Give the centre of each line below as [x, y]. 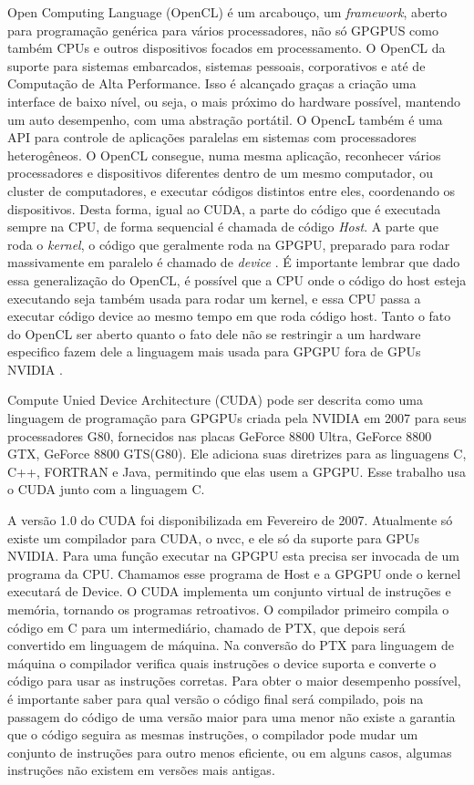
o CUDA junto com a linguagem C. [106, 489]
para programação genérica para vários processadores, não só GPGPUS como [223, 30]
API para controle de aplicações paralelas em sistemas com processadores [212, 137]
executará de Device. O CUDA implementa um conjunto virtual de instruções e [229, 591]
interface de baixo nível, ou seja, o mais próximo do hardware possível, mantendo [234, 101]
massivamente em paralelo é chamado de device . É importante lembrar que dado [234, 262]
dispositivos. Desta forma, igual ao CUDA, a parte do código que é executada [224, 208]
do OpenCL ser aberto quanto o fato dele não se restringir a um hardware [214, 333]
